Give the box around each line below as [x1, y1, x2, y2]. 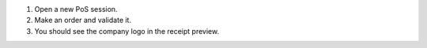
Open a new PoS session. [34, 5, 118, 13]
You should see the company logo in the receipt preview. [34, 26, 220, 35]
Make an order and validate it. [34, 16, 132, 25]
